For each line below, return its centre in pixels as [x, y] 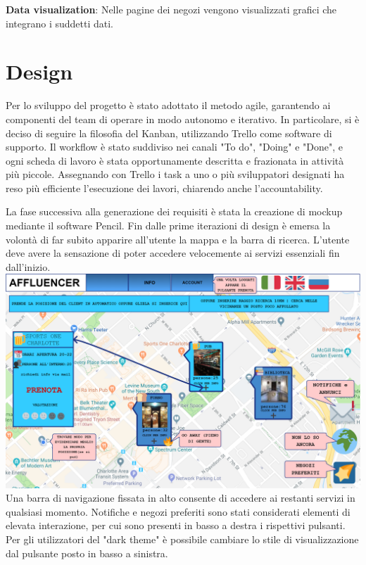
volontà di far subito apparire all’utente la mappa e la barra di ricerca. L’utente [178, 239]
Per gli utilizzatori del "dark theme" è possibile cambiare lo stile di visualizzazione [182, 539]
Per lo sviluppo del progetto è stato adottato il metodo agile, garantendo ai [168, 105]
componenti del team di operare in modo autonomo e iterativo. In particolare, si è [183, 119]
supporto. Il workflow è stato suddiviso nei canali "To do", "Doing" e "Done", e [175, 147]
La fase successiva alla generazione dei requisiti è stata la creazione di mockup [174, 211]
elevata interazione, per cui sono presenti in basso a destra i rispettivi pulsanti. [176, 525]
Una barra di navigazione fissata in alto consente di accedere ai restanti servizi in [181, 498]
